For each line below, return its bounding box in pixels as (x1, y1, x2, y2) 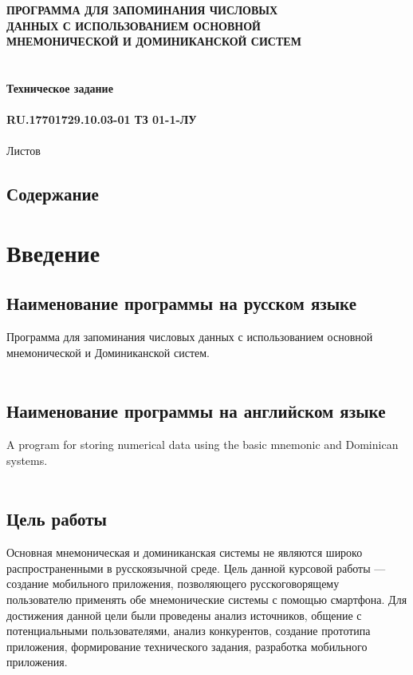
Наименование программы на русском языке (6, 291, 356, 316)
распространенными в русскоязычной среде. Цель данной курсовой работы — (6, 559, 386, 576)
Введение (6, 236, 100, 268)
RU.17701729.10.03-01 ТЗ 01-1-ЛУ (6, 111, 197, 128)
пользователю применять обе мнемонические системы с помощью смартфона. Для (6, 591, 407, 608)
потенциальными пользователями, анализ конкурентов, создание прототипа (6, 622, 371, 639)
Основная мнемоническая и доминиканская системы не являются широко (6, 544, 363, 561)
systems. (6, 451, 48, 468)
